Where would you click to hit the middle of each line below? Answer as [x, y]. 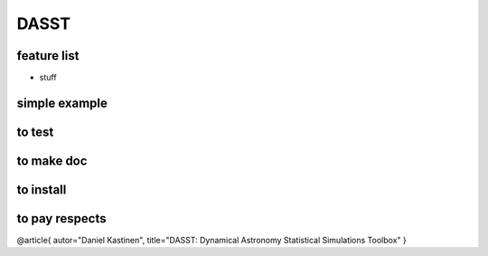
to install [42, 190]
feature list [48, 56]
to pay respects [61, 218]
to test [35, 132]
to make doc [52, 161]
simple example [62, 103]
